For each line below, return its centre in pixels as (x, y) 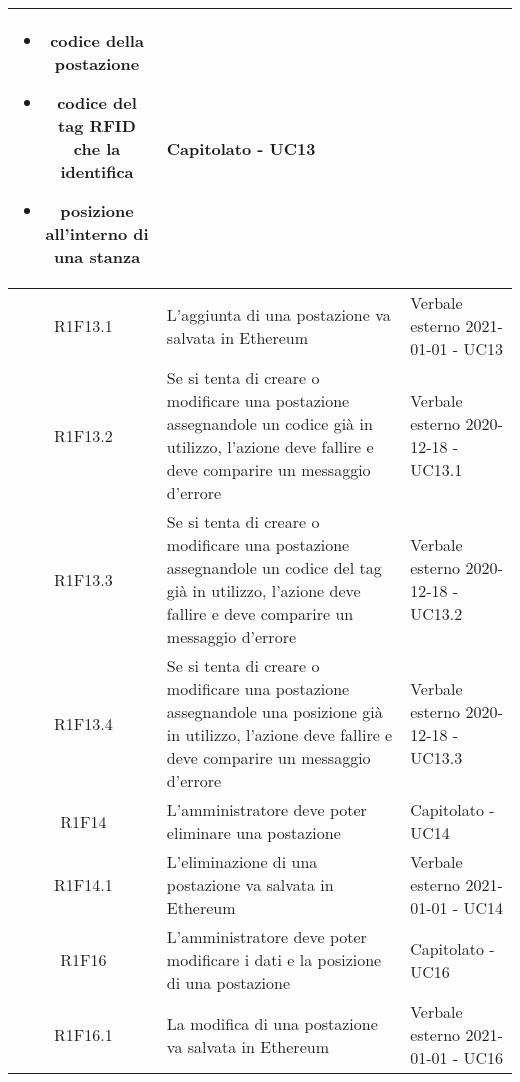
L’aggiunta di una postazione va (278, 314)
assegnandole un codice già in (269, 423)
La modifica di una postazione (272, 1023)
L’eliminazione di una (242, 861)
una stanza (97, 256)
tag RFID (97, 125)
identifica (97, 171)
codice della (97, 40)
